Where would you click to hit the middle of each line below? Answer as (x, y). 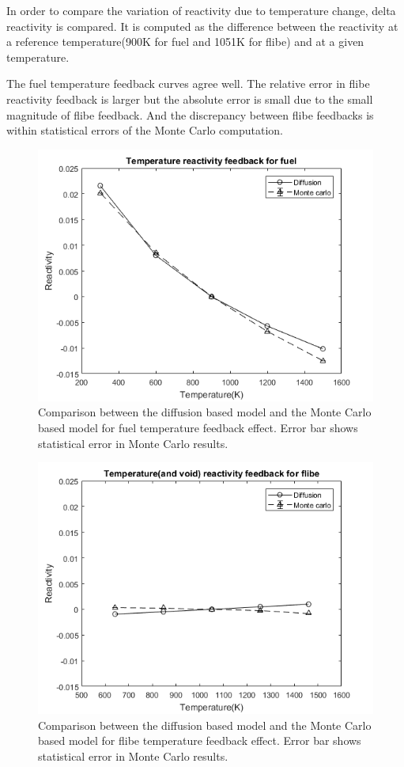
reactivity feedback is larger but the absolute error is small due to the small (190, 99)
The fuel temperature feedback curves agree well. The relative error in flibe (188, 84)
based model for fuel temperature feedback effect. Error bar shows (198, 427)
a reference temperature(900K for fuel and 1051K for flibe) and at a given (185, 42)
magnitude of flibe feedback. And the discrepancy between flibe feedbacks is (190, 114)
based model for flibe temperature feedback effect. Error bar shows (200, 740)
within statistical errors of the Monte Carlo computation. (145, 130)
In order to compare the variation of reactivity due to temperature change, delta (201, 10)
